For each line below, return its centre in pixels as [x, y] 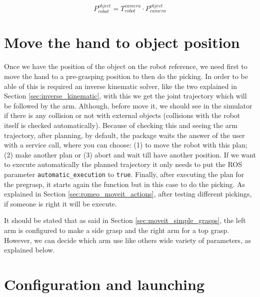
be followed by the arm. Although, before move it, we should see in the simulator [128, 105]
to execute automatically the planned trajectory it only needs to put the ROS [123, 164]
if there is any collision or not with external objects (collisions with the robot [122, 115]
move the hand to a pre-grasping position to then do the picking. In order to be [126, 76]
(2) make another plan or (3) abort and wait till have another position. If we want [130, 154]
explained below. [29, 250]
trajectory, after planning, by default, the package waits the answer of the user [124, 135]
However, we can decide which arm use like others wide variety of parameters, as [127, 240]
